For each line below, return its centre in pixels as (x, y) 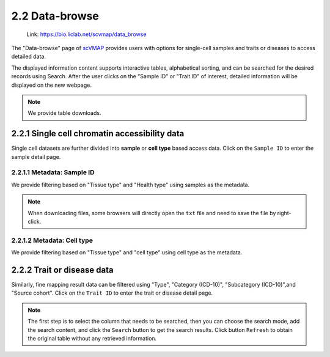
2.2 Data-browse (55, 16)
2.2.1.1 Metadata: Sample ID (53, 172)
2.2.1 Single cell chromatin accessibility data (98, 134)
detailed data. (28, 57)
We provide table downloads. (64, 113)
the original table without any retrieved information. (92, 338)
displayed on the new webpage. (51, 85)
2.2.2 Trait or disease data (62, 270)
